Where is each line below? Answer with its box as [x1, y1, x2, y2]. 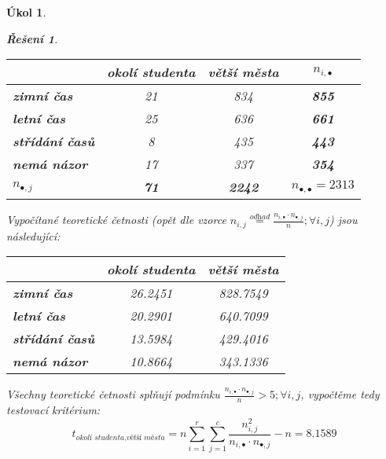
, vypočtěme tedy [300, 386, 380, 402]
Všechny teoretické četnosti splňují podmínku [6, 386, 220, 402]
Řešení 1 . [6, 30, 58, 46]
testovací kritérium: [6, 402, 101, 418]
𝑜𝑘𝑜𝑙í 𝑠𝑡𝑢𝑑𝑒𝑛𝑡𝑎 [75, 433, 125, 442]
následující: [6, 227, 61, 244]
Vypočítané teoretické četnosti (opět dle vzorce [6, 211, 226, 228]
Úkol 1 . [6, 4, 46, 20]
